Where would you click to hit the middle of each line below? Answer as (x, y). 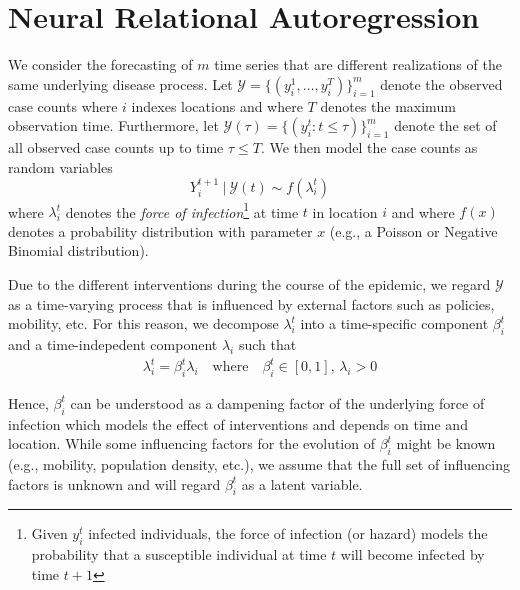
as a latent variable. (302, 483)
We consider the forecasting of (100, 64)
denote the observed (441, 83)
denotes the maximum (388, 105)
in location (345, 211)
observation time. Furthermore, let (113, 125)
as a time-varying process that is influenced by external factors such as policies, (251, 303)
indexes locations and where (217, 105)
